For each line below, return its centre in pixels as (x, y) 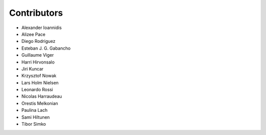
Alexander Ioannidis (42, 28)
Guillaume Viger (38, 55)
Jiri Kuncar (33, 68)
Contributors (36, 13)
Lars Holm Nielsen (40, 83)
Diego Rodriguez (38, 41)
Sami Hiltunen (36, 117)
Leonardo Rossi (37, 90)
